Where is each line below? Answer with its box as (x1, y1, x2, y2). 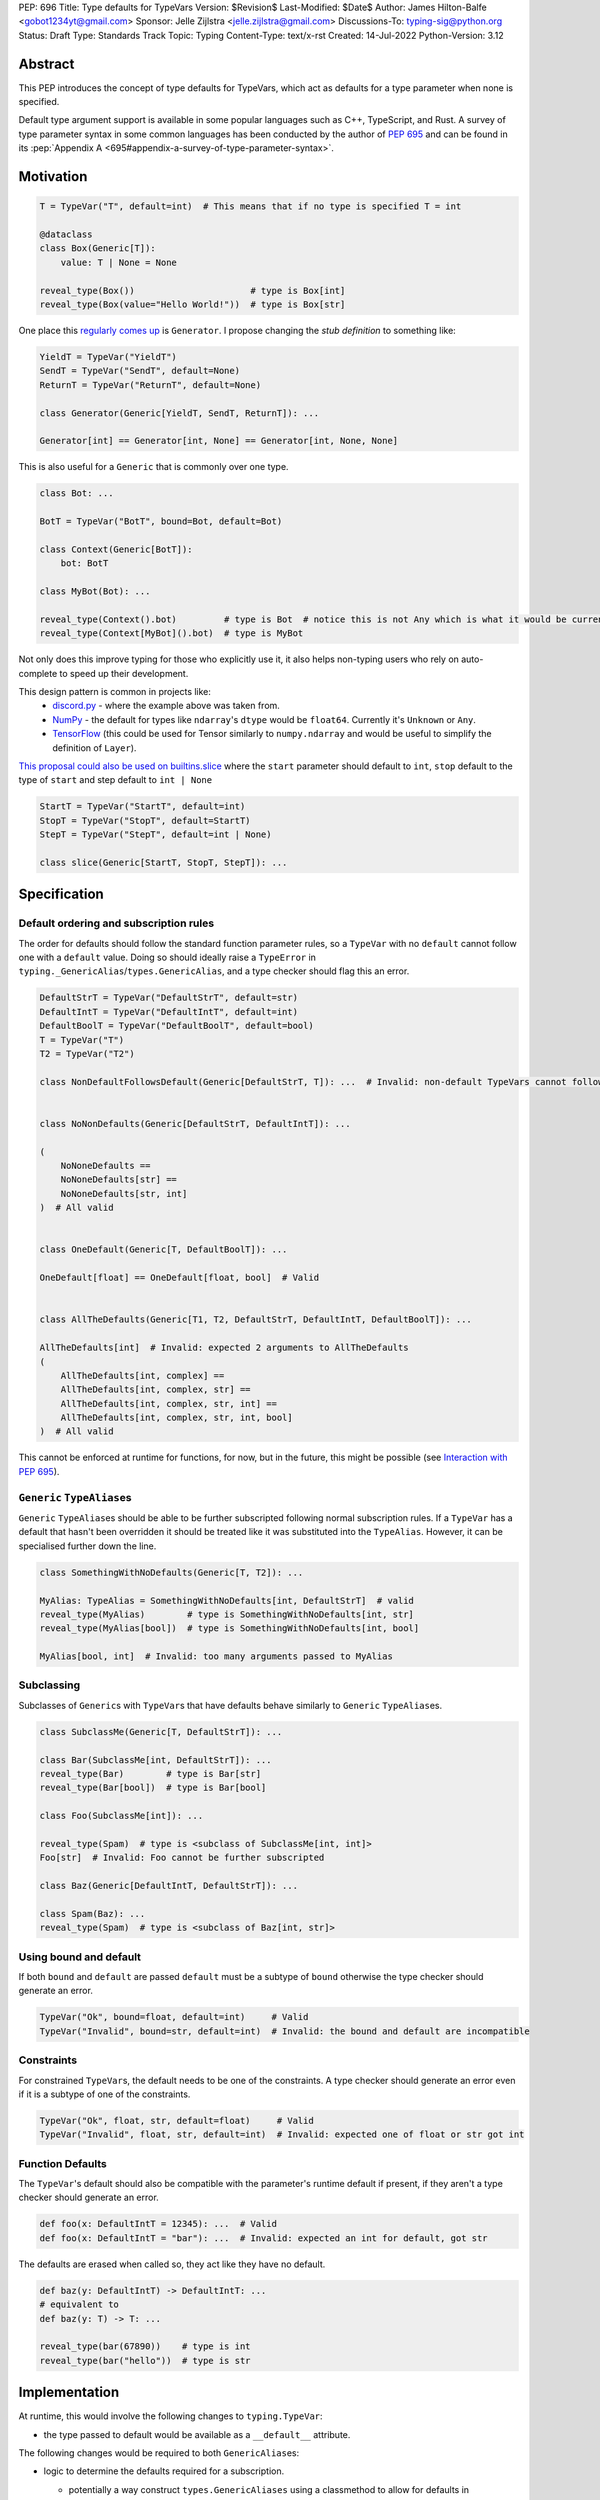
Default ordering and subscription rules (18, 916, 215, 930)
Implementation (18, 2384, 120, 2401)
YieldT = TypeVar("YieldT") (39, 351, 177, 362)
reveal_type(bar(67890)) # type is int (39, 2341, 251, 2352)
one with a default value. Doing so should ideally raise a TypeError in (18, 951, 317, 963)
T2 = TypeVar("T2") (39, 1048, 135, 1059)
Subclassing (18, 1678, 81, 1692)
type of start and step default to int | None (18, 774, 213, 786)
